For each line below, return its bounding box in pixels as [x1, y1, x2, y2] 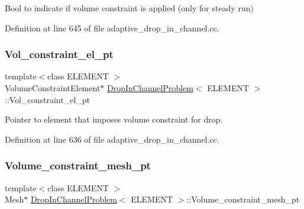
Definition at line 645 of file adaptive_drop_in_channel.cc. [5, 21, 219, 34]
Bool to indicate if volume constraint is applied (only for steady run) [5, 2, 254, 14]
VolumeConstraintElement [5, 82, 101, 94]
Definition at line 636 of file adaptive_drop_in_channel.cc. [5, 133, 219, 145]
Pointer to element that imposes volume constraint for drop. [5, 113, 223, 126]
